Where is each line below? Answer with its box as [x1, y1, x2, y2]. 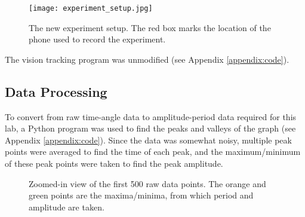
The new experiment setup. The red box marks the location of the [29, 21, 271, 33]
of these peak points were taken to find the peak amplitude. [5, 157, 223, 170]
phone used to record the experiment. [29, 33, 166, 45]
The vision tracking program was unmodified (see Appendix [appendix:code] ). [5, 53, 289, 65]
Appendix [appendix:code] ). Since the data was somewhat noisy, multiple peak [5, 133, 292, 146]
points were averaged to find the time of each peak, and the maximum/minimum [5, 145, 301, 158]
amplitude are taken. [29, 200, 104, 213]
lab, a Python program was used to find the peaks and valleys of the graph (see [5, 122, 296, 135]
